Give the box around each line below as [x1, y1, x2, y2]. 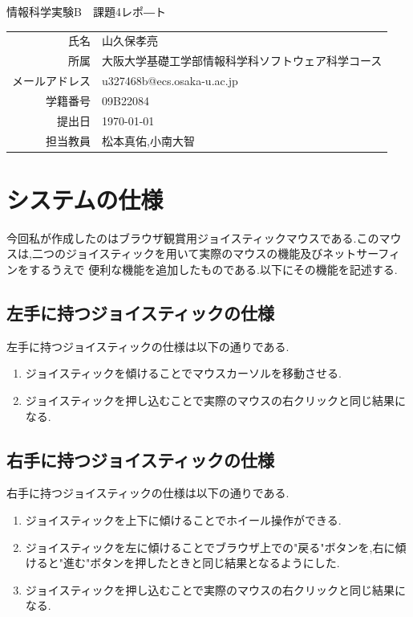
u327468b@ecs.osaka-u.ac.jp [102, 72, 238, 89]
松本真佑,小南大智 [102, 132, 195, 149]
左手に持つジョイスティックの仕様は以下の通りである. [6, 337, 290, 354]
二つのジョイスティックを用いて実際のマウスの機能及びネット [31, 245, 357, 262]
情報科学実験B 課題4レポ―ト [6, 3, 166, 19]
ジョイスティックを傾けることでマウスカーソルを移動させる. [25, 365, 342, 382]
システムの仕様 [6, 182, 164, 215]
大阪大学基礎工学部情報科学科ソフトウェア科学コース [102, 52, 383, 69]
